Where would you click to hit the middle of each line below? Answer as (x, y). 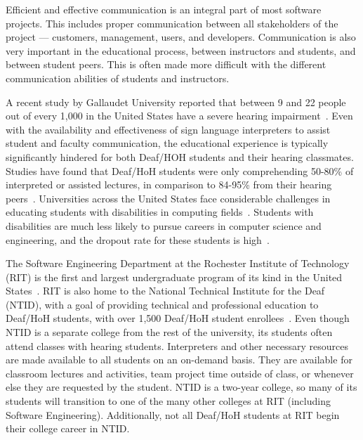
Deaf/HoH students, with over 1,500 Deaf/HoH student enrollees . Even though (178, 318)
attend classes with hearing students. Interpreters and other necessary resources (177, 345)
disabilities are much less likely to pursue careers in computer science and (164, 225)
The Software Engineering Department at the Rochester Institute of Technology (178, 263)
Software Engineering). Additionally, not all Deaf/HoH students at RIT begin (173, 414)
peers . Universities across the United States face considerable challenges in (168, 198)
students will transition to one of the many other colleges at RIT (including (168, 401)
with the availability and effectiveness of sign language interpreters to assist (168, 129)
